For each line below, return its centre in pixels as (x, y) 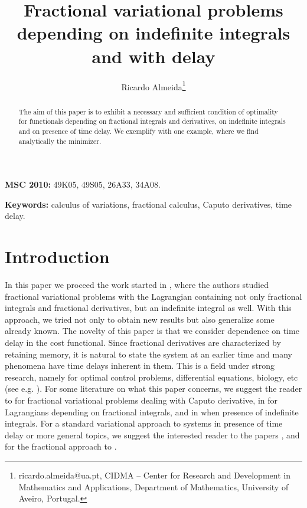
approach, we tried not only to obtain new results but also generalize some (140, 319)
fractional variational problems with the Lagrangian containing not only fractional (153, 296)
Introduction (57, 256)
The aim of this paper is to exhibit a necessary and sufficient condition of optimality (148, 111)
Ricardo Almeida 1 (153, 86)
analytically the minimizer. (60, 141)
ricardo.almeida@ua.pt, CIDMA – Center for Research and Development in (154, 475)
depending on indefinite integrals (153, 33)
